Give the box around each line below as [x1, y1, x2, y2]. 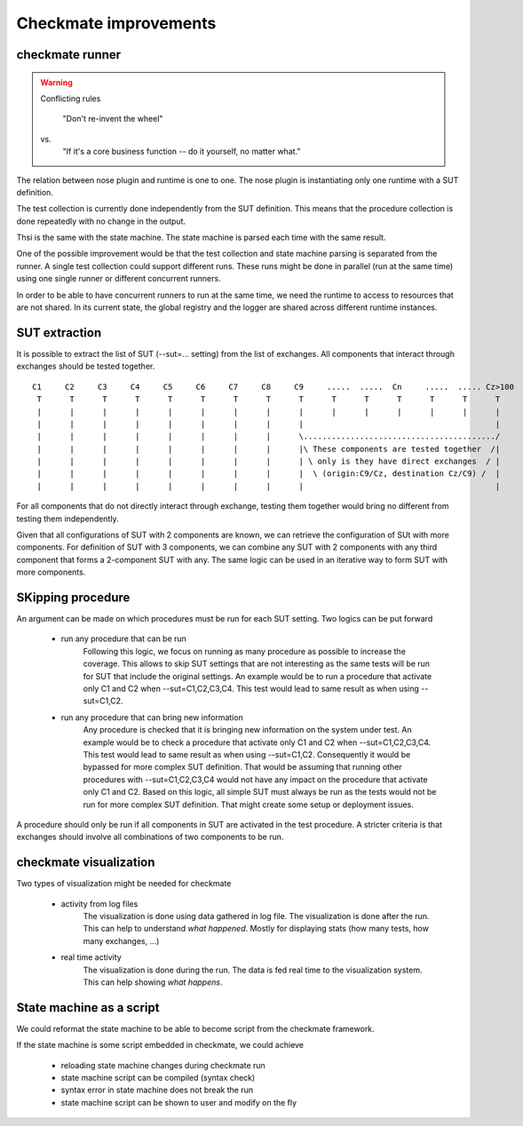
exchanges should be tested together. [16, 361, 155, 372]
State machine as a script [16, 1000, 160, 1015]
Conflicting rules [40, 93, 101, 104]
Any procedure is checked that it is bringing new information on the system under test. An [83, 725, 412, 735]
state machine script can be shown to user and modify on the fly [60, 1097, 297, 1107]
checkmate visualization [16, 855, 155, 870]
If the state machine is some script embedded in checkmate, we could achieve [16, 1040, 305, 1051]
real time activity [60, 952, 122, 963]
